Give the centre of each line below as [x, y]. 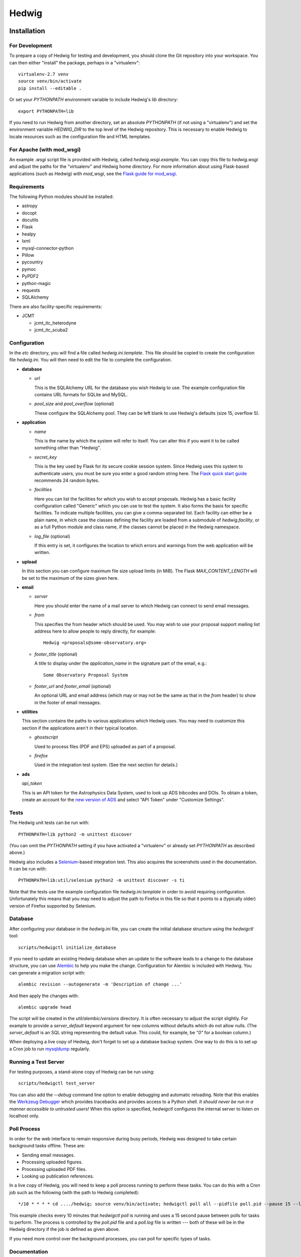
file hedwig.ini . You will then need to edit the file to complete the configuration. [91, 360]
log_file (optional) [52, 536]
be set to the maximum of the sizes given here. [70, 578]
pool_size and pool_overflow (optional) [74, 404]
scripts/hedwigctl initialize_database [67, 947]
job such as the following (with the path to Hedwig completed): [74, 1192]
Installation [27, 31]
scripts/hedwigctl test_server [57, 1083]
